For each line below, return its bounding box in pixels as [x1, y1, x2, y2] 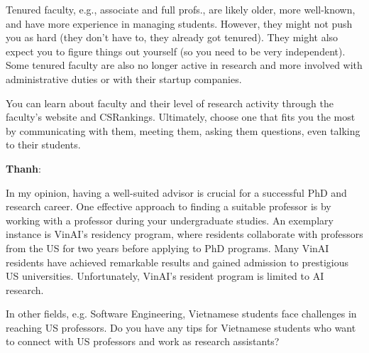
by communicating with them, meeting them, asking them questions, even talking [6, 123, 360, 138]
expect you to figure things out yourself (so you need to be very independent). [6, 43, 346, 58]
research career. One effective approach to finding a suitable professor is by [6, 199, 331, 214]
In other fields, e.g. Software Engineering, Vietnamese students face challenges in [6, 306, 357, 321]
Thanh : [6, 161, 41, 175]
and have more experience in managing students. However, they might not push [6, 16, 353, 31]
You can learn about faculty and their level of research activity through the [6, 95, 334, 110]
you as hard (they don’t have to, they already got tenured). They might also [6, 30, 338, 45]
